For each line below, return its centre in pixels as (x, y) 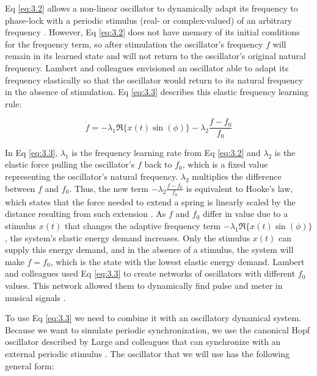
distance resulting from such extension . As (86, 214)
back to (158, 164)
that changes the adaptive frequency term (143, 226)
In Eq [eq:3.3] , (31, 152)
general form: (30, 365)
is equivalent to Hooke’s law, (239, 188)
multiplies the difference (237, 176)
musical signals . (35, 297)
